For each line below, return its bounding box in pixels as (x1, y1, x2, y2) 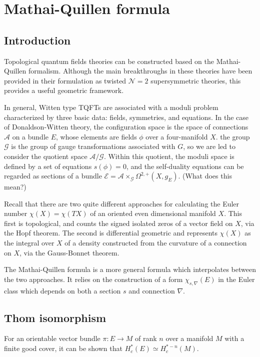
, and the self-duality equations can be (126, 160, 244, 171)
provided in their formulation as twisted (4, 75, 126, 85)
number (4, 208, 27, 218)
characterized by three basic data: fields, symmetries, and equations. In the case (4, 111, 249, 122)
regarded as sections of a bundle (4, 170, 102, 181)
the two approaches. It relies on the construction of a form (4, 273, 183, 284)
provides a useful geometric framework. (4, 85, 124, 95)
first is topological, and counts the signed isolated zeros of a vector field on (4, 217, 233, 228)
